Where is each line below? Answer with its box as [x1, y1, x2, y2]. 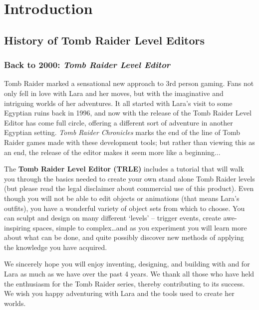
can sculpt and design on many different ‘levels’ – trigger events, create [4, 212, 221, 223]
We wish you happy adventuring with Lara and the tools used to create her [4, 288, 235, 298]
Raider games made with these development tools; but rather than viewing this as [4, 136, 255, 147]
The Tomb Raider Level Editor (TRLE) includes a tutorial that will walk [4, 163, 244, 174]
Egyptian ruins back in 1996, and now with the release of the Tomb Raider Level [4, 107, 252, 118]
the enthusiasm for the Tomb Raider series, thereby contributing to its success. [4, 278, 245, 288]
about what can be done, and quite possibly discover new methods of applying [4, 232, 244, 242]
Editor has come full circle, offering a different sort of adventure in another [4, 117, 233, 127]
